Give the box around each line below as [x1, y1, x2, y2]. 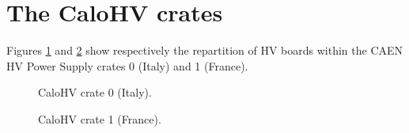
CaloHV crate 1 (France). [38, 110, 161, 127]
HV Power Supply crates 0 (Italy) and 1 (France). [6, 57, 248, 74]
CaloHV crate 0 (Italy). [38, 84, 152, 101]
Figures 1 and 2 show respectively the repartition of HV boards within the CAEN [6, 42, 403, 59]
